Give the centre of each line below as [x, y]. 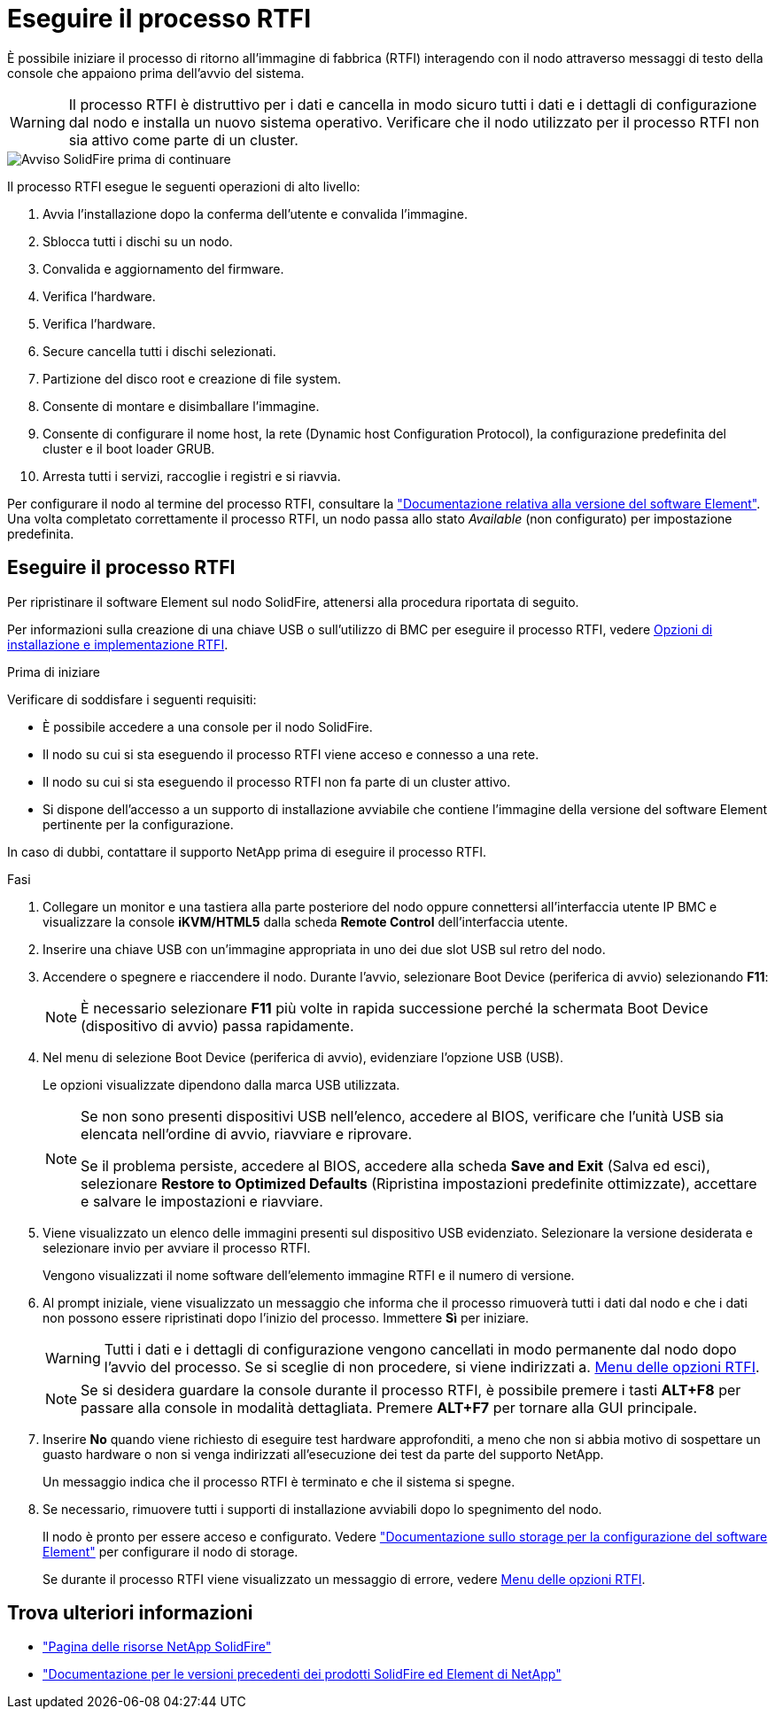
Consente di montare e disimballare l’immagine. [181, 406]
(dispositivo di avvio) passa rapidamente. [217, 1025]
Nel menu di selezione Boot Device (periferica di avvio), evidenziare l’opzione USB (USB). [303, 1057]
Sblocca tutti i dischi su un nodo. [138, 241]
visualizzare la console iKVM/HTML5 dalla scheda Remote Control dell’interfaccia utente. [306, 921]
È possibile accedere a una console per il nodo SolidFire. [208, 726]
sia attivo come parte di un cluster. [183, 140]
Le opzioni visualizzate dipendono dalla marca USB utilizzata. [221, 1084]
